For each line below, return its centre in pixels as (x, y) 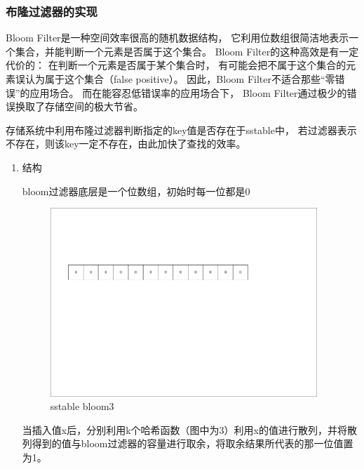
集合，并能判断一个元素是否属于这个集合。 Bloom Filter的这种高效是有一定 (187, 51)
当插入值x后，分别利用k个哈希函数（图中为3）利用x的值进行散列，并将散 (189, 429)
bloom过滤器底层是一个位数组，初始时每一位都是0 (136, 191)
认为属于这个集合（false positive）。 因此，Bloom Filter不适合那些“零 (180, 79)
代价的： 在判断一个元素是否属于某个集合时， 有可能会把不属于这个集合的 (176, 65)
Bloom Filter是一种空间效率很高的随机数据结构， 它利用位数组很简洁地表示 (177, 38)
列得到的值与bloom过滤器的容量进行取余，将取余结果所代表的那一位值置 (188, 443)
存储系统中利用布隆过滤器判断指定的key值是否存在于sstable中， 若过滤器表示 (181, 130)
